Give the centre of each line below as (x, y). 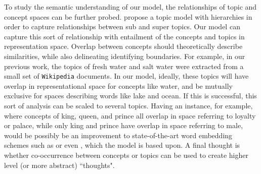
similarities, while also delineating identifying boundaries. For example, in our (125, 56)
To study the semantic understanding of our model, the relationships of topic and (130, 7)
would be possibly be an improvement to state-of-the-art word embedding (118, 135)
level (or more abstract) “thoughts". (59, 165)
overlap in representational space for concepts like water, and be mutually (118, 85)
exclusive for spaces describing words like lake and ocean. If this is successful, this (130, 96)
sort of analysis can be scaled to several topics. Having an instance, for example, (128, 105)
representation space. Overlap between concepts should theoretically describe (123, 46)
